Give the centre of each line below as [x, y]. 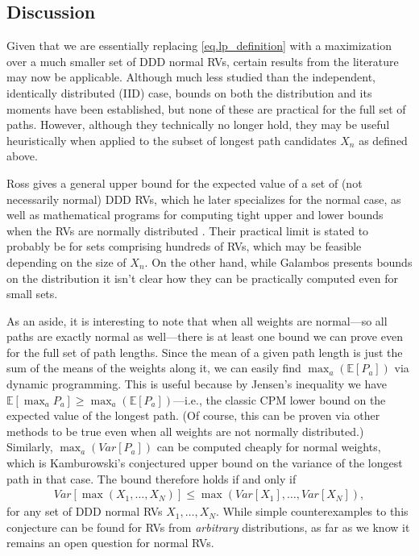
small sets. [32, 294]
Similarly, [30, 447]
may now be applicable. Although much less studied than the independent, [191, 77]
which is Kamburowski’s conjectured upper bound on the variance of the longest [205, 463]
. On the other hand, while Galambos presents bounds [278, 261]
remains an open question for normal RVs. [110, 543]
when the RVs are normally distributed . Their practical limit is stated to [188, 230]
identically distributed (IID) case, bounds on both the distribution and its [189, 92]
